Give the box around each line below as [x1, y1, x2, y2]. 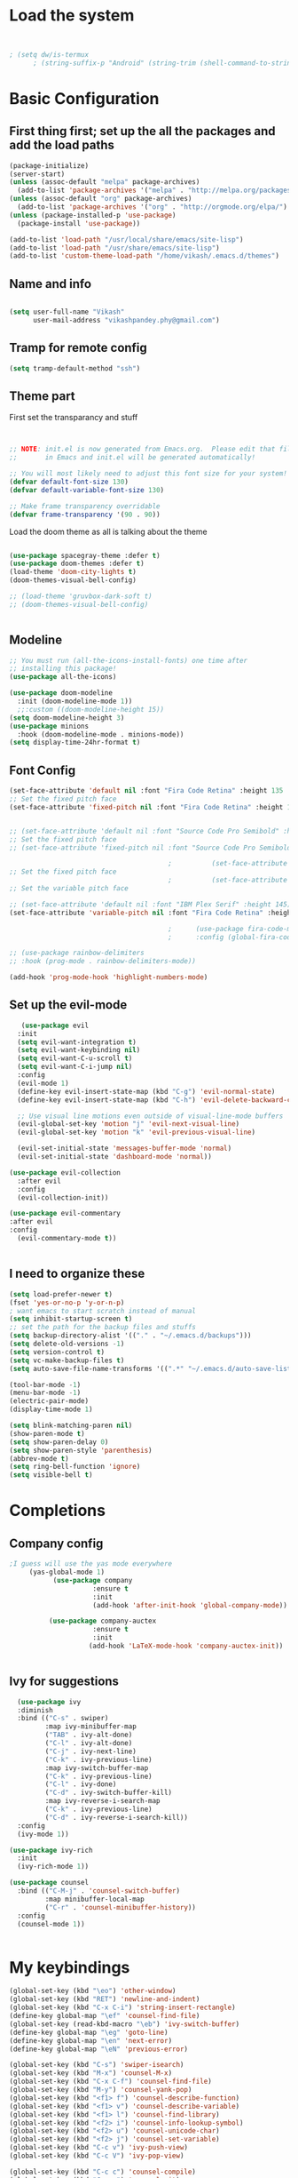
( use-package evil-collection [9, 1168, 122, 1177]
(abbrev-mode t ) [9, 1454, 69, 1463]
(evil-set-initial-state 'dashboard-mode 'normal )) [17, 1153, 213, 1161]
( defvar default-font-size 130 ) [9, 477, 129, 486]
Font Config [9, 762, 76, 778]
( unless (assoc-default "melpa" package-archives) [9, 178, 200, 187]
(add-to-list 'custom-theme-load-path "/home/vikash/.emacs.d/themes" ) [9, 251, 279, 260]
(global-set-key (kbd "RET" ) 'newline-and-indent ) [9, 1995, 200, 2004]
